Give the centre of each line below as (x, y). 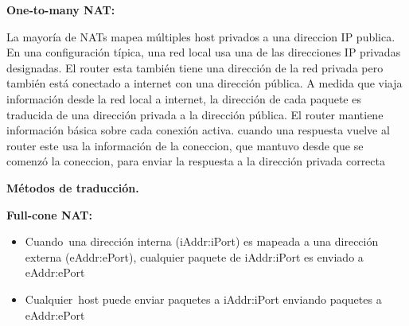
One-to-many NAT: (61, 10)
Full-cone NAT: (50, 214)
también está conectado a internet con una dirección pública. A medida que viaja (204, 83)
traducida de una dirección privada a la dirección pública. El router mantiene (195, 114)
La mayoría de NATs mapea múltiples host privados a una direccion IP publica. (201, 36)
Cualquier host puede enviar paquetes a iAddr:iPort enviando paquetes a (203, 299)
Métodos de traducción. (73, 187)
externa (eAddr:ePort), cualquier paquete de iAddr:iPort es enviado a (194, 256)
